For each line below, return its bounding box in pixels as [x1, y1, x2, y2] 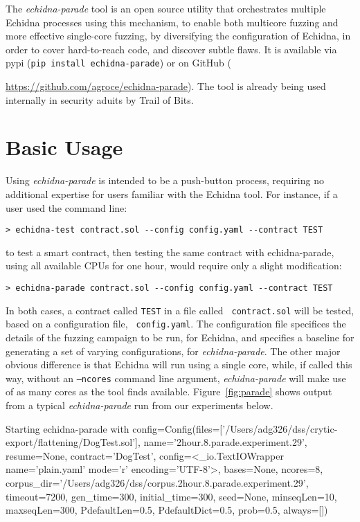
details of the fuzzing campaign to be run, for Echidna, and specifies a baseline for [6, 330, 354, 344]
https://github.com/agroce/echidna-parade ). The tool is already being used [6, 79, 326, 93]
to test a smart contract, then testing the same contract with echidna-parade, [6, 244, 334, 259]
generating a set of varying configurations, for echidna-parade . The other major [6, 343, 341, 358]
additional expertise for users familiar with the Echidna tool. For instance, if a [6, 186, 338, 201]
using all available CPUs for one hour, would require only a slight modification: [6, 258, 342, 273]
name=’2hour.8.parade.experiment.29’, [143, 435, 307, 449]
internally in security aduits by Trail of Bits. [6, 92, 194, 107]
